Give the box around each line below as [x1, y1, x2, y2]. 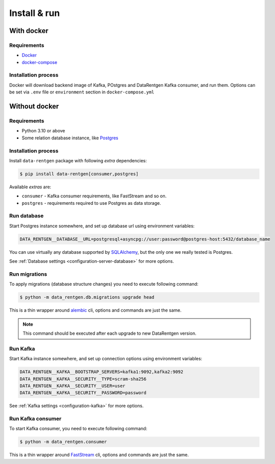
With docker [9, 26, 48, 35]
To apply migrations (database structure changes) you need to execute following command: [9, 281, 198, 287]
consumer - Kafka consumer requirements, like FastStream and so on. [21, 193, 167, 199]
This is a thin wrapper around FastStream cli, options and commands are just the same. [9, 452, 189, 458]
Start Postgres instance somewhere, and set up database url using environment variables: [9, 223, 195, 229]
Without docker [9, 102, 59, 111]
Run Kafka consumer [9, 415, 62, 422]
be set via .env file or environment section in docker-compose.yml [9, 89, 154, 95]
